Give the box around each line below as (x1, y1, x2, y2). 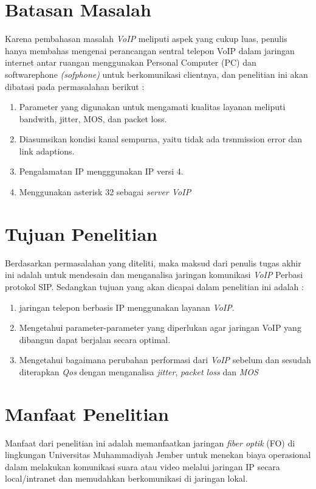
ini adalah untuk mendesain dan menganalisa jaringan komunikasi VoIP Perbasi (5, 268, 303, 281)
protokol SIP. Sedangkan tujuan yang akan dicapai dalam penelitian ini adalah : (5, 280, 304, 293)
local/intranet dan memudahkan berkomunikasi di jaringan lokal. (5, 472, 248, 485)
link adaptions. (19, 144, 75, 157)
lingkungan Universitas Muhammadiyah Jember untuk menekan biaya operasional (5, 448, 311, 461)
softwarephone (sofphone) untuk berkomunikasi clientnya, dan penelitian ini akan (5, 68, 308, 80)
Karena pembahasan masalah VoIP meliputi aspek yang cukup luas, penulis (5, 32, 287, 45)
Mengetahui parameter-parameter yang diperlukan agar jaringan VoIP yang (19, 321, 301, 334)
